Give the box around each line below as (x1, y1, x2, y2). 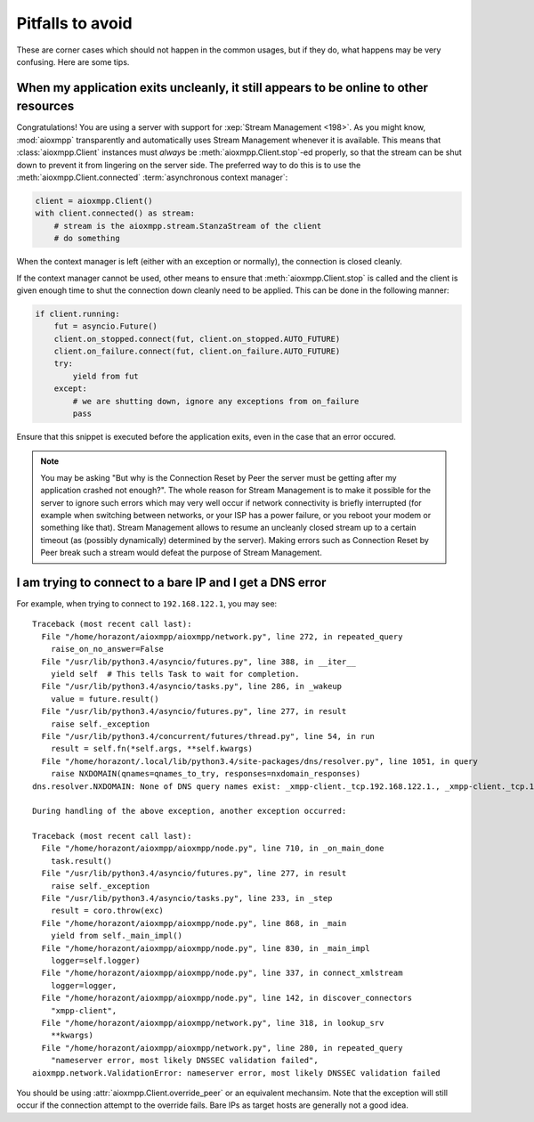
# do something (53, 233, 120, 244)
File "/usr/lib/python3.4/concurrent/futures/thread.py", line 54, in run (41, 731, 376, 741)
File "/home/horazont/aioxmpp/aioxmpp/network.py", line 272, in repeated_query (41, 631, 403, 641)
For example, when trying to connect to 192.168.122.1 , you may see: (16, 598, 278, 609)
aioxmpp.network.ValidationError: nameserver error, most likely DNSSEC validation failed (32, 1068, 441, 1077)
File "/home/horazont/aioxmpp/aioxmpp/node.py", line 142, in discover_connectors (41, 993, 413, 1004)
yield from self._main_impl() (50, 931, 182, 941)
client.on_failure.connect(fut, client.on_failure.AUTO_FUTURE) (53, 346, 341, 356)
